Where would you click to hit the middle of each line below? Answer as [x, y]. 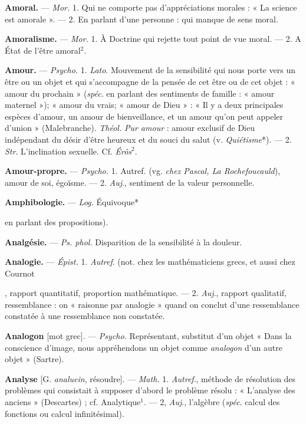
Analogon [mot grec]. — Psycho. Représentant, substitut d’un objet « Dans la [148, 336]
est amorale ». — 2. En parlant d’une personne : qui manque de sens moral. [142, 19]
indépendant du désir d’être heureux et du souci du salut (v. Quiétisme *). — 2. [148, 139]
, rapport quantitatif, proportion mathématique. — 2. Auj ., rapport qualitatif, [146, 293]
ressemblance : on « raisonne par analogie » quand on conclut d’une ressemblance [152, 304]
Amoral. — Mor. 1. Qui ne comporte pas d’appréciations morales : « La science [151, 7]
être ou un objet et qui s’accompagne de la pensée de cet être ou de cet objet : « [150, 81]
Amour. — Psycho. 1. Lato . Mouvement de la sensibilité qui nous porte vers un [150, 70]
